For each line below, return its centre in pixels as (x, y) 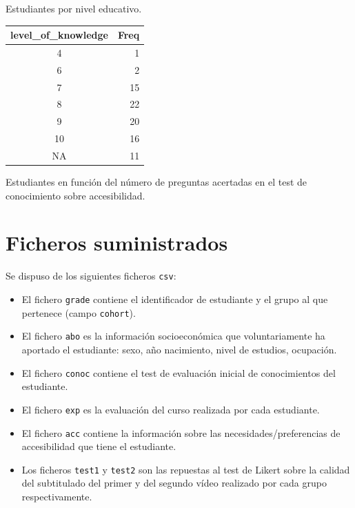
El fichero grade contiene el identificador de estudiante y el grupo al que (175, 299)
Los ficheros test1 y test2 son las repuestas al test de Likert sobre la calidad (186, 469)
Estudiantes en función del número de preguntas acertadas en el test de (156, 182)
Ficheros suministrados (117, 243)
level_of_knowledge (59, 35)
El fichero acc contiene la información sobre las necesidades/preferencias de (181, 432)
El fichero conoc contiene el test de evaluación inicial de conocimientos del (179, 372)
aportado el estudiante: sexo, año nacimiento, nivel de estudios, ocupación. (179, 350)
